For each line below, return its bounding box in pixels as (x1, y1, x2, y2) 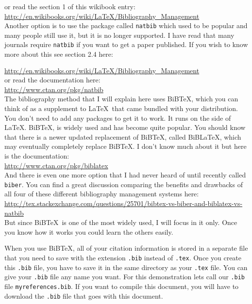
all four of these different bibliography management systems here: (4, 189, 199, 199)
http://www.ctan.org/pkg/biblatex (4, 160, 108, 170)
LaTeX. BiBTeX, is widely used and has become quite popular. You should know (4, 122, 246, 132)
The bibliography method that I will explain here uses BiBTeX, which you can (4, 94, 238, 104)
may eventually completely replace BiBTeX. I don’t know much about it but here (4, 141, 247, 151)
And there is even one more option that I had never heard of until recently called (4, 170, 246, 180)
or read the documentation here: (4, 75, 101, 85)
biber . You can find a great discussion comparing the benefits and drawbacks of (4, 179, 243, 189)
